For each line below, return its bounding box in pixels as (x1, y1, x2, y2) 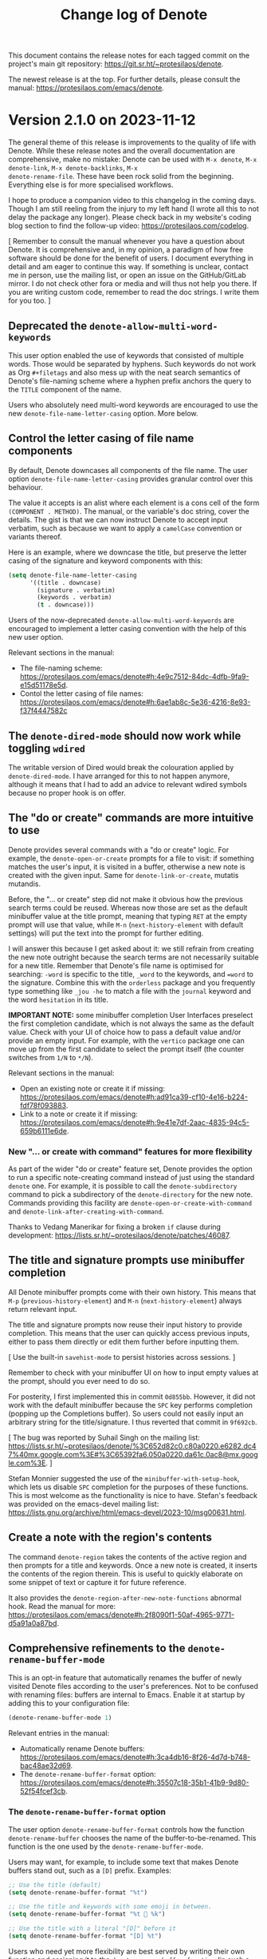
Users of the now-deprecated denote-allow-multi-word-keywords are (8, 615, 235, 625)
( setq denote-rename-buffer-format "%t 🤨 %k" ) (8, 1910, 166, 1918)
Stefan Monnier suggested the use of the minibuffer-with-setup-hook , (8, 1473, 240, 1483)
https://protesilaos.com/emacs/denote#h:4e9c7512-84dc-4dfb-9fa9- (19, 672, 249, 681)
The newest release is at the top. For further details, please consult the (8, 74, 241, 85)
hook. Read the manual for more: (8, 1601, 116, 1611)
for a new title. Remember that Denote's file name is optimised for (8, 960, 224, 970)
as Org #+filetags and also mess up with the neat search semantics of (8, 368, 241, 377)
